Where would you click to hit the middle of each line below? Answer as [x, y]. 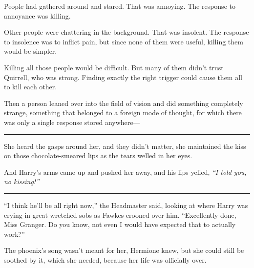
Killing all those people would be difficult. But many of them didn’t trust [114, 67]
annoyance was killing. [37, 15]
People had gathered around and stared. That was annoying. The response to [120, 6]
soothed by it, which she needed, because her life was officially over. [105, 259]
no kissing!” [21, 181]
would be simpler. [31, 51]
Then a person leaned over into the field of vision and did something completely [124, 103]
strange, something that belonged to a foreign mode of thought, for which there [123, 113]
